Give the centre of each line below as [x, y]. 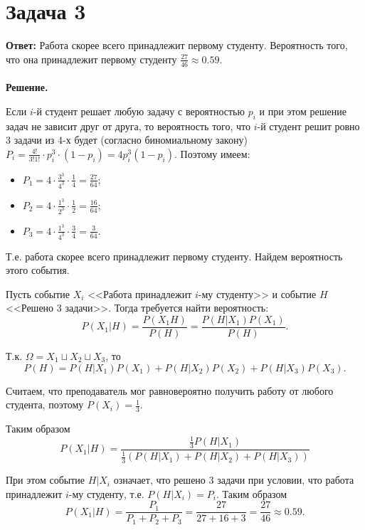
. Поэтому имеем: [212, 153]
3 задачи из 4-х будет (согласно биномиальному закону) [127, 140]
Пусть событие [38, 293]
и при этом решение [303, 111]
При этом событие [46, 480]
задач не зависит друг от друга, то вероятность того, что [128, 126]
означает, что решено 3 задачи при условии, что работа [234, 480]
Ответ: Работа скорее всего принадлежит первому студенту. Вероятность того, [177, 45]
